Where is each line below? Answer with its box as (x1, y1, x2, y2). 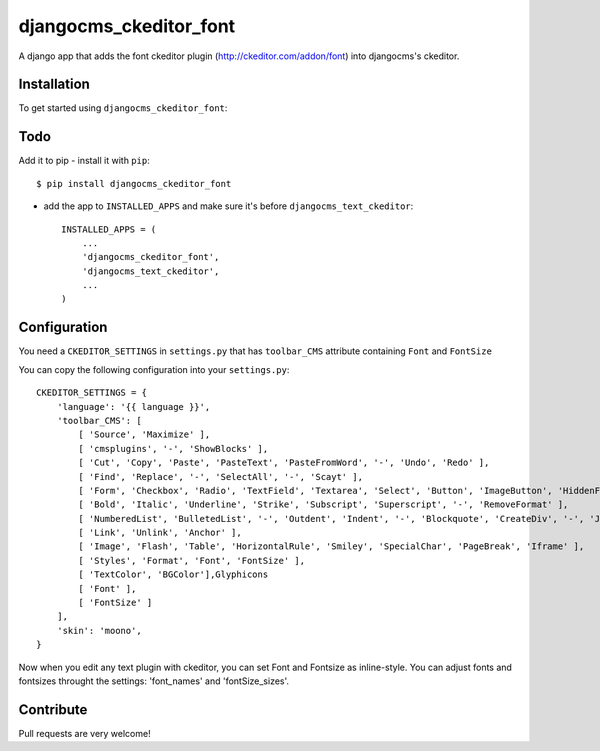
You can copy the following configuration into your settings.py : (18, 363, 290, 375)
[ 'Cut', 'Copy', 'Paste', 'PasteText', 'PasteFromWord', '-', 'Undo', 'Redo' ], (78, 457, 490, 469)
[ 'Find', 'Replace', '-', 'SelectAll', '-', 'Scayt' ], (78, 471, 364, 482)
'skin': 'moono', (56, 625, 142, 636)
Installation (18, 76, 90, 93)
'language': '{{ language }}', (56, 401, 211, 412)
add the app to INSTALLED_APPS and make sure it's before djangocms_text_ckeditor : (43, 200, 414, 212)
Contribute (18, 701, 88, 718)
